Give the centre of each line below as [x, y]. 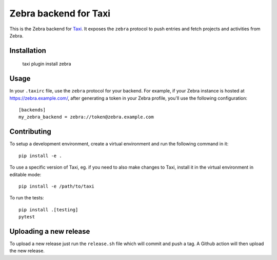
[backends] [32, 110]
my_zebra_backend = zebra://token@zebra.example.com [86, 117]
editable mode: [25, 174]
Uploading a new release [50, 231]
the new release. [27, 251]
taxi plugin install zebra [47, 64]
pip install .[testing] [48, 210]
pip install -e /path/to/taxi [57, 186]
